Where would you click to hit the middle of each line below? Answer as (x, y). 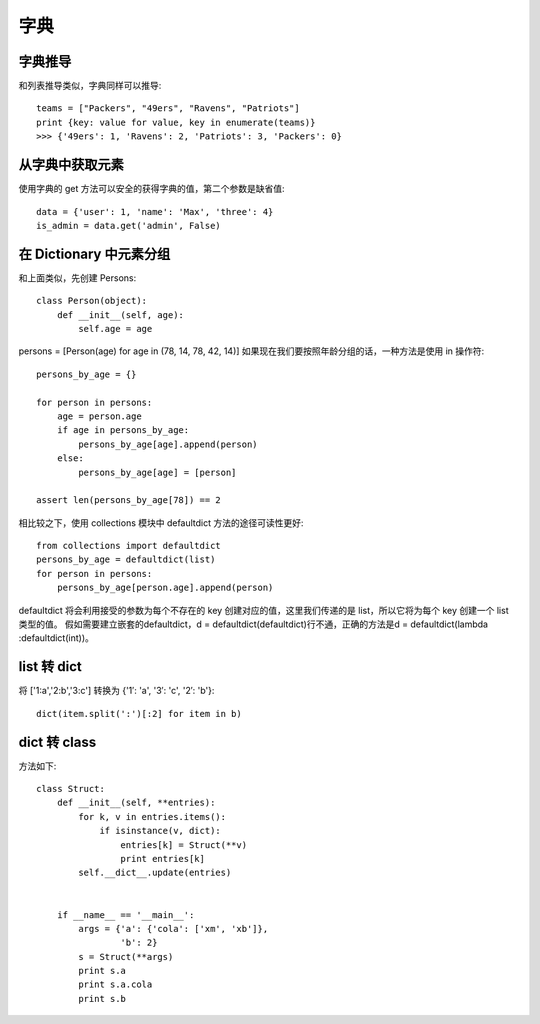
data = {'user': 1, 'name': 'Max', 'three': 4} (155, 211)
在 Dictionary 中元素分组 (94, 253)
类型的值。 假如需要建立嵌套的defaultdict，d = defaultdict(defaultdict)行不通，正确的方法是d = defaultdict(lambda (253, 624)
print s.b (102, 998)
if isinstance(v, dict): (160, 831)
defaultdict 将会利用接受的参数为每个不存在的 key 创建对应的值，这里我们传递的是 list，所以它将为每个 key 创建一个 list (263, 610)
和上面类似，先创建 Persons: (77, 277)
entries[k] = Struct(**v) (184, 844)
